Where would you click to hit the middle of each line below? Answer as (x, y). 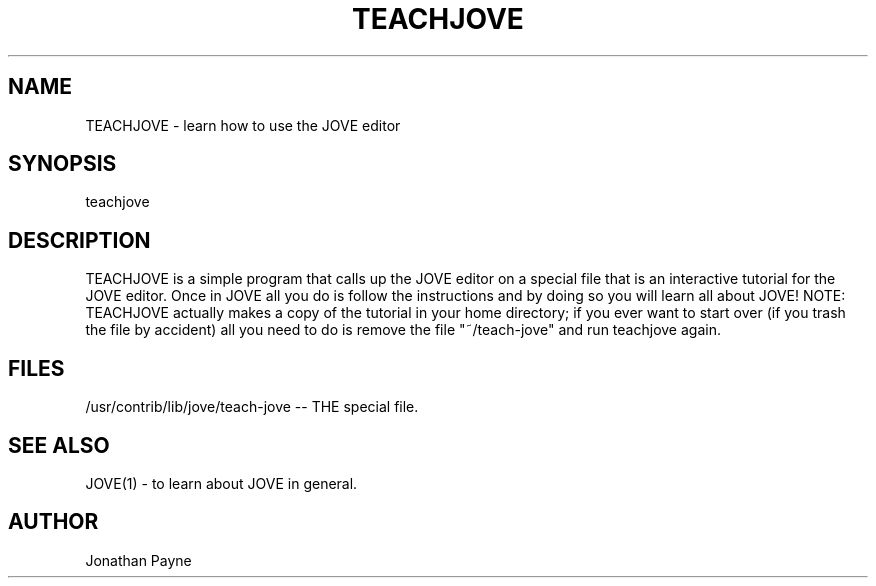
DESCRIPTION (79, 240)
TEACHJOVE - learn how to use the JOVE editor (243, 125)
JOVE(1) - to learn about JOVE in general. (221, 483)
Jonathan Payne (138, 560)
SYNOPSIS (62, 164)
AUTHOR (53, 522)
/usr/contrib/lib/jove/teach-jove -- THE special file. (252, 407)
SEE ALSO (59, 445)
